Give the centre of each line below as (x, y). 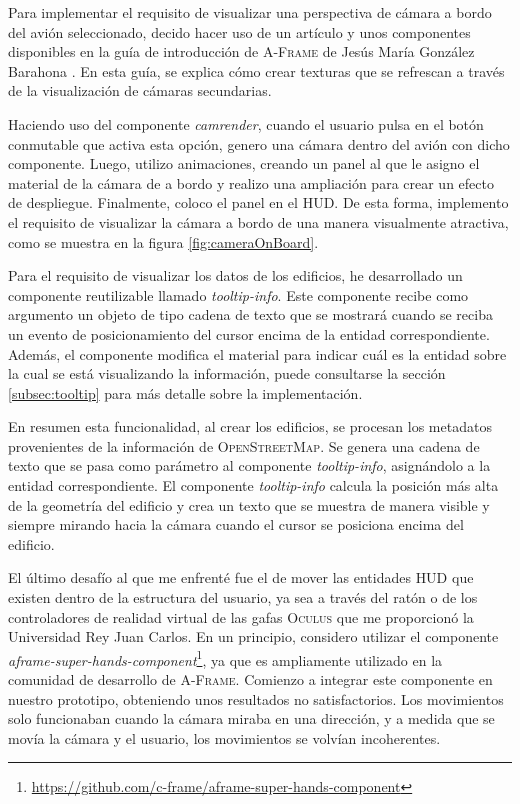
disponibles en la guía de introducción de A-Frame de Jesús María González (241, 51)
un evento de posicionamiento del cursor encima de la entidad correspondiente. (249, 333)
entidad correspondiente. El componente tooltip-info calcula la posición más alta (253, 485)
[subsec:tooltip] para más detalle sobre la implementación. (185, 392)
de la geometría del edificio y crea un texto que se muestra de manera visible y (249, 504)
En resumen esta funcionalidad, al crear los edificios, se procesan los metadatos (250, 426)
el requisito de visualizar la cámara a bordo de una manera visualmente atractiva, (258, 221)
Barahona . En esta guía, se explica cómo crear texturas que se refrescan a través (256, 70)
